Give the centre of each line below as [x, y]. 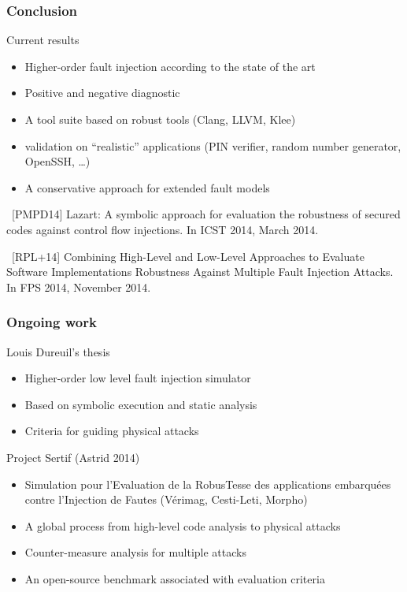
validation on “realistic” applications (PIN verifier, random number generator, [213, 145]
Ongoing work [52, 322]
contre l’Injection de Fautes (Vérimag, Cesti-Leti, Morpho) [166, 499]
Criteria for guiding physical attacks [112, 431]
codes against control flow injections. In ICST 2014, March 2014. [163, 229]
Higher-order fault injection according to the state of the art [170, 66]
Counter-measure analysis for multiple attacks [135, 552]
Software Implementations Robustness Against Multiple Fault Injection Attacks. [200, 272]
